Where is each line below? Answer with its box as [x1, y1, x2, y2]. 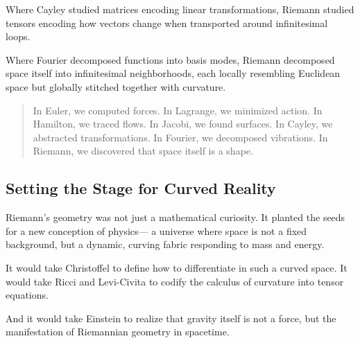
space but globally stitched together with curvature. [6, 79, 226, 94]
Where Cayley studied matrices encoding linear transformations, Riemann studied [6, 2, 354, 16]
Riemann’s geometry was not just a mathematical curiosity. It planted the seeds [6, 210, 345, 225]
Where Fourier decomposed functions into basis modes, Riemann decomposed [6, 52, 335, 67]
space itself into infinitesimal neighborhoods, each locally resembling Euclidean [6, 66, 341, 80]
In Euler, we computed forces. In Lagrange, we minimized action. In [33, 103, 323, 117]
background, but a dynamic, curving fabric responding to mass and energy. [6, 237, 325, 252]
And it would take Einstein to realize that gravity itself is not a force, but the [6, 310, 336, 325]
